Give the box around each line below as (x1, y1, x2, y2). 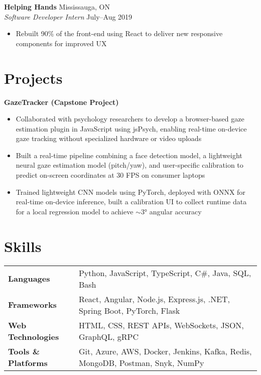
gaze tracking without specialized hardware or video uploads (16, 133, 202, 144)
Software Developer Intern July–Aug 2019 (4, 11, 133, 22)
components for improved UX (16, 38, 107, 48)
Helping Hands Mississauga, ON (4, 2, 110, 12)
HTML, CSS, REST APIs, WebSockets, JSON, (78, 319, 244, 331)
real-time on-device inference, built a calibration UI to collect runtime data (16, 196, 247, 207)
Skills (4, 235, 42, 256)
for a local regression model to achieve (16, 206, 134, 216)
